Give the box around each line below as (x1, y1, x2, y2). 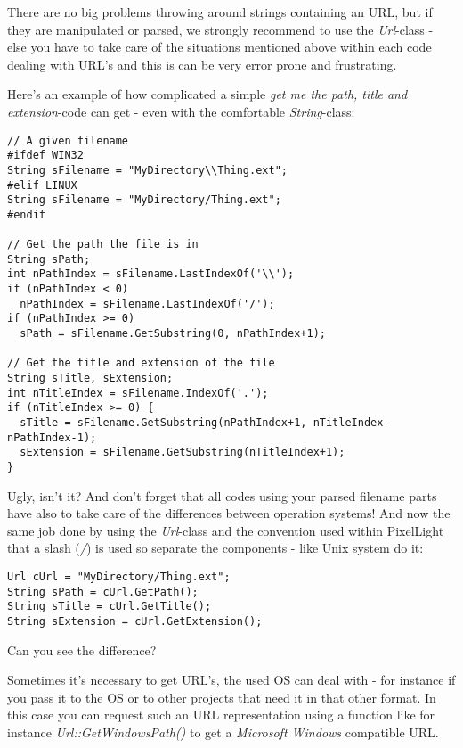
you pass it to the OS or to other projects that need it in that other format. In (7, 687, 436, 706)
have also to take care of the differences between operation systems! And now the (7, 504, 451, 522)
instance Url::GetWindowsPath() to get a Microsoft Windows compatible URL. (7, 723, 439, 742)
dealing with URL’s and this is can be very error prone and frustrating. (7, 54, 397, 73)
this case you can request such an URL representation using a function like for (7, 705, 435, 724)
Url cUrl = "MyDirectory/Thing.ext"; (7, 571, 231, 584)
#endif (7, 208, 45, 221)
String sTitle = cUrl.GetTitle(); (7, 600, 212, 613)
